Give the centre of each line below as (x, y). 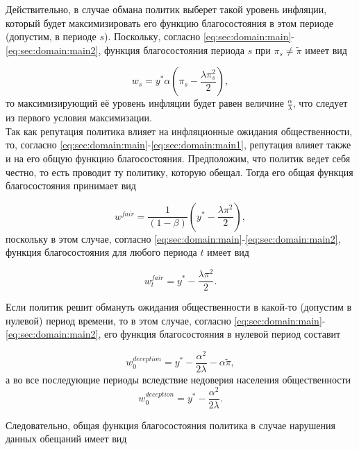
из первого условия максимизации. (79, 118)
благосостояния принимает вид (71, 185)
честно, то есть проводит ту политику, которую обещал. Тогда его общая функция (179, 172)
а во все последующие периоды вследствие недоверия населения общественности (178, 380)
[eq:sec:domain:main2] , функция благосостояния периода (125, 50)
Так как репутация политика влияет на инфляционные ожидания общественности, (179, 131)
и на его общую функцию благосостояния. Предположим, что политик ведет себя (178, 158)
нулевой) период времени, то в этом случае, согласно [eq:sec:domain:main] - (166, 320)
